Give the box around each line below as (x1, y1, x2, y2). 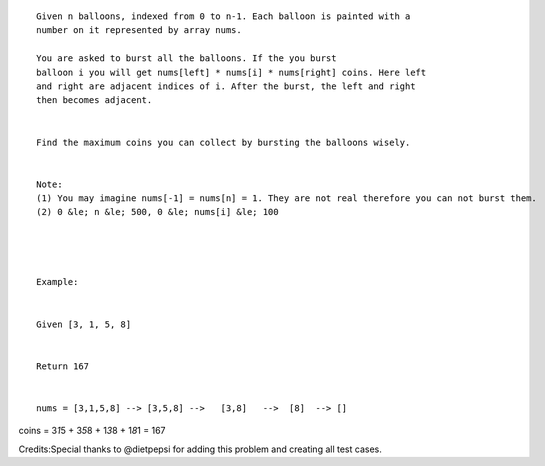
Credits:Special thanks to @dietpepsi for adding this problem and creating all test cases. (18, 443, 382, 455)
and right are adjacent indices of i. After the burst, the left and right (36, 80, 416, 92)
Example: (36, 276, 79, 288)
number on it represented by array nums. (36, 25, 242, 36)
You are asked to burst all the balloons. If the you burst (36, 53, 337, 64)
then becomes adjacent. (36, 95, 153, 106)
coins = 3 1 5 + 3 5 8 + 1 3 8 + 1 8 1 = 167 (18, 425, 166, 437)
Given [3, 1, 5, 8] (36, 318, 132, 330)
